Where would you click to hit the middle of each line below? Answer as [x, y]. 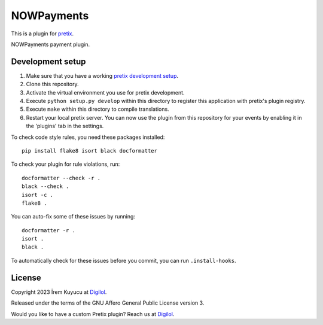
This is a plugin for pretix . [42, 34]
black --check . [45, 186]
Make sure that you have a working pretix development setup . [102, 75]
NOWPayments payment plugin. [50, 44]
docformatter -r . [49, 230]
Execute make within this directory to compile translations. [98, 109]
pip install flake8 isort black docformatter [90, 151]
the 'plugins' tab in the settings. [65, 126]
